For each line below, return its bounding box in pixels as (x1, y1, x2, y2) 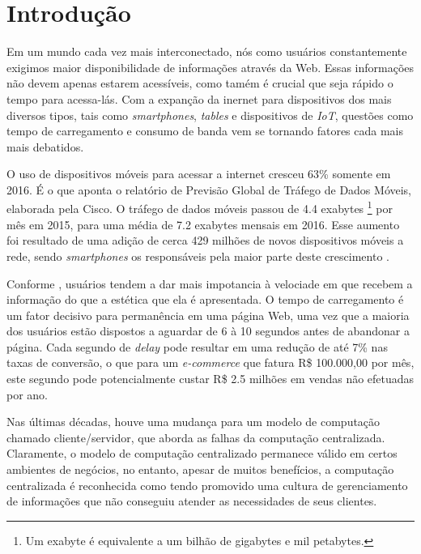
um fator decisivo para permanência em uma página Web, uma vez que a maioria (6, 306, 410, 323)
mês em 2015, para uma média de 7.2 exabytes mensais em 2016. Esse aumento (6, 215, 400, 232)
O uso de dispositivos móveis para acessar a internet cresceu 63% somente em (6, 165, 391, 182)
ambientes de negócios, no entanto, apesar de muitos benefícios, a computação (6, 461, 394, 478)
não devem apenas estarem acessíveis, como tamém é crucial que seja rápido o (6, 75, 393, 92)
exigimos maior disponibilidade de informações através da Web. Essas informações (6, 58, 415, 75)
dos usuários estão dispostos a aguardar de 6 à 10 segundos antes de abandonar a (6, 322, 410, 339)
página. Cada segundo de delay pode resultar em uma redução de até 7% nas (6, 338, 388, 355)
